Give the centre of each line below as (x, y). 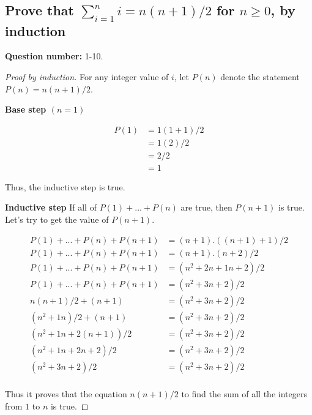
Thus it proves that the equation (66, 393)
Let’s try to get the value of (57, 219)
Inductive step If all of (51, 207)
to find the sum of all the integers (244, 393)
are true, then (206, 207)
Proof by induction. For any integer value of (87, 76)
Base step (26, 109)
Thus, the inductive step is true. (65, 186)
